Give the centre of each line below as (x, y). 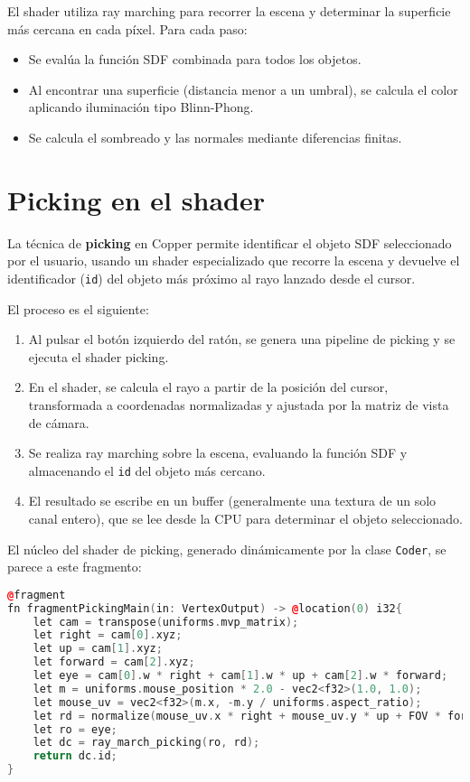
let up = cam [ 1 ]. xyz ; (98, 649)
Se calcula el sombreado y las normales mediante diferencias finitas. (215, 137)
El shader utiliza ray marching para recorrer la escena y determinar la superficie (229, 11)
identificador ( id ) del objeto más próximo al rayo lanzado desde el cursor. (211, 278)
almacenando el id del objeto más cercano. (147, 470)
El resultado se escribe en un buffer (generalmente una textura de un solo (232, 501)
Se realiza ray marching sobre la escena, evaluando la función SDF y (218, 453)
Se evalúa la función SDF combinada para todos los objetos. (195, 59)
